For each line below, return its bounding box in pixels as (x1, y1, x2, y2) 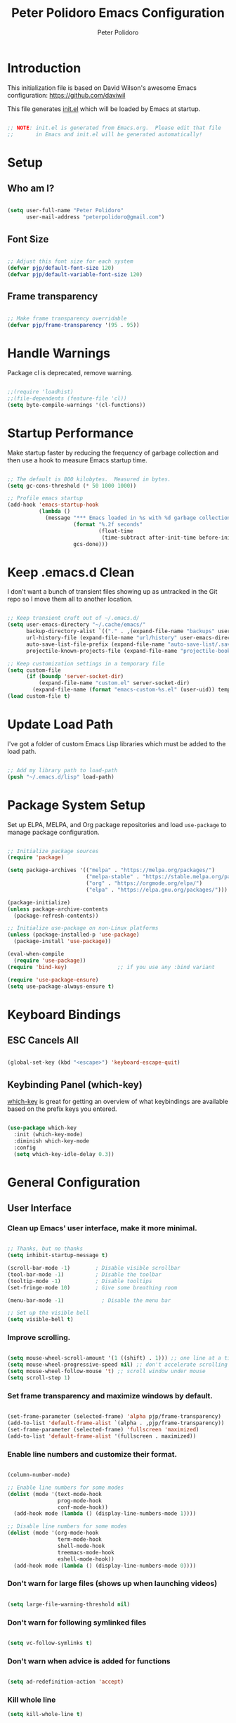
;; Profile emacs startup (7, 495, 83, 502)
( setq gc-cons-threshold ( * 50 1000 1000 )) (7, 482, 137, 489)
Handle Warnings (7, 346, 111, 361)
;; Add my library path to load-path (7, 767, 118, 774)
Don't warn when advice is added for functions (7, 1656, 171, 1666)
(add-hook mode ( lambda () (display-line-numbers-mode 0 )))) (13, 1562, 197, 1569)
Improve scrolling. (7, 1333, 71, 1343)
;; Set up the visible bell (7, 1309, 90, 1317)
